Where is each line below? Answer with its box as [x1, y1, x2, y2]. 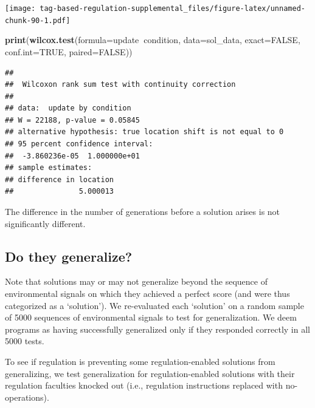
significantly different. [5, 217, 86, 229]
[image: [5, 4, 36, 13]
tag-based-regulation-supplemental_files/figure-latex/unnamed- [40, 4, 305, 13]
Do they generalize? [5, 246, 133, 265]
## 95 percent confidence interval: [5, 140, 153, 149]
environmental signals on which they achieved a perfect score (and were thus [5, 287, 290, 300]
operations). [5, 390, 49, 403]
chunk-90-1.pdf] [5, 16, 71, 25]
